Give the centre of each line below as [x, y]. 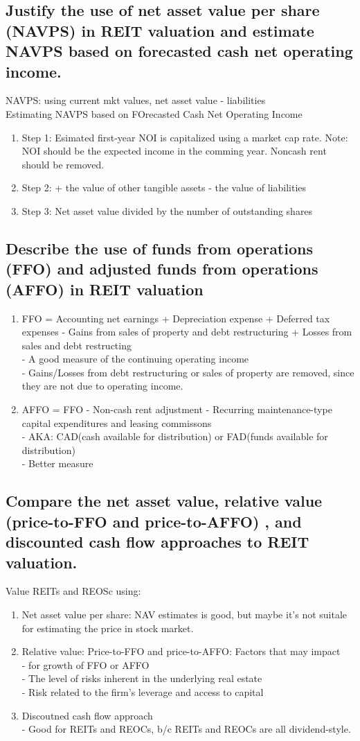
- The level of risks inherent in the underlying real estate [142, 678]
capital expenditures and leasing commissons [117, 422]
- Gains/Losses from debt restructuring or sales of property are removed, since [188, 372]
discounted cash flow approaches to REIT [157, 542]
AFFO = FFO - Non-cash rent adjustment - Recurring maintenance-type [177, 409]
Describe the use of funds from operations [159, 248]
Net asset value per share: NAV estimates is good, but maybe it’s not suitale [184, 614]
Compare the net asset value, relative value [164, 501]
